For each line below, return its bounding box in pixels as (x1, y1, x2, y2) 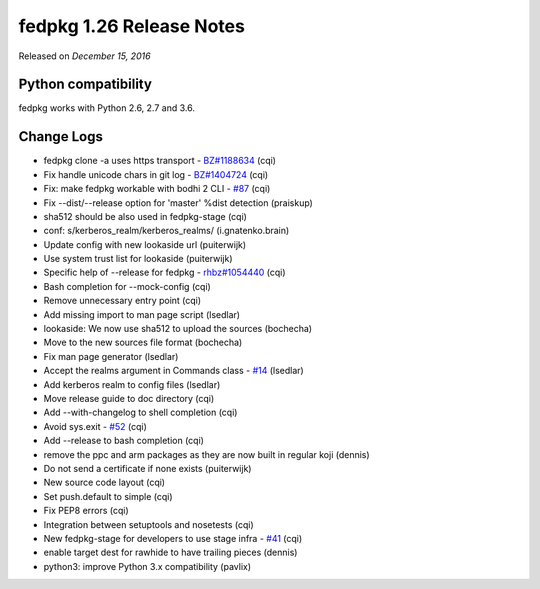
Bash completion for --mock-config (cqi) (43, 280, 212, 292)
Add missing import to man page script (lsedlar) (43, 308, 240, 320)
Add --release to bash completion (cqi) (43, 435, 205, 447)
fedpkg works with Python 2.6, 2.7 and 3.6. (18, 102, 195, 114)
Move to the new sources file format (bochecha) (43, 336, 243, 349)
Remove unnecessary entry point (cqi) (43, 295, 202, 307)
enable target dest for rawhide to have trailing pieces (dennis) (43, 546, 298, 559)
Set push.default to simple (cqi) (43, 490, 174, 502)
